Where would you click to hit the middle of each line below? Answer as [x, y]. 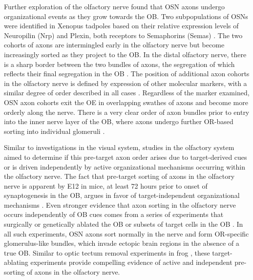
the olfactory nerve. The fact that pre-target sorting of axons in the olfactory [119, 176]
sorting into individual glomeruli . [54, 131]
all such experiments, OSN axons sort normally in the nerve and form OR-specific [126, 233]
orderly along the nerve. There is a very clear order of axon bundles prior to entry [127, 112]
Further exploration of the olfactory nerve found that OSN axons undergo [115, 6]
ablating [16, 262]
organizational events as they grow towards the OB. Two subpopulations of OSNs [126, 16]
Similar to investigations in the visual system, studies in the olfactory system [119, 147]
